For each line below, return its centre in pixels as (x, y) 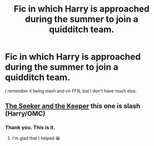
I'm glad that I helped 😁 (36, 138)
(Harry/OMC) (25, 114)
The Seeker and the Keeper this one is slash (73, 106)
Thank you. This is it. (30, 128)
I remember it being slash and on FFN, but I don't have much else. (71, 91)
